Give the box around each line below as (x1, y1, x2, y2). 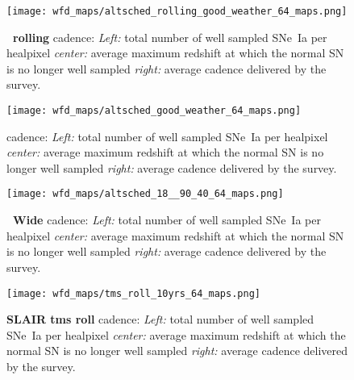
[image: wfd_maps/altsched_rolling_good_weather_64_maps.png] (6, 6, 348, 17)
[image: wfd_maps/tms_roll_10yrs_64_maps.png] (6, 287, 260, 299)
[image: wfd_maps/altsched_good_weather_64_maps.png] (6, 105, 302, 117)
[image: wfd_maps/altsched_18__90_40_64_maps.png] (6, 188, 284, 200)
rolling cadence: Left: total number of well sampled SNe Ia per (13, 28, 327, 45)
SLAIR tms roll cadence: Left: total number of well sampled (6, 311, 314, 328)
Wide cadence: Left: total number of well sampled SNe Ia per (13, 211, 321, 228)
